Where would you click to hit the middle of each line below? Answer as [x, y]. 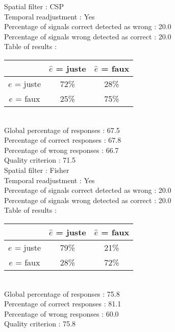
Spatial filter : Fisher [37, 170]
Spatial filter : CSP [34, 6]
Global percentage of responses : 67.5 [62, 130]
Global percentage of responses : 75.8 [62, 293]
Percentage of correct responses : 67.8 [63, 140]
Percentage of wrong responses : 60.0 [61, 313]
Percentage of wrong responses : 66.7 [61, 150]
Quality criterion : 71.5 [40, 160]
